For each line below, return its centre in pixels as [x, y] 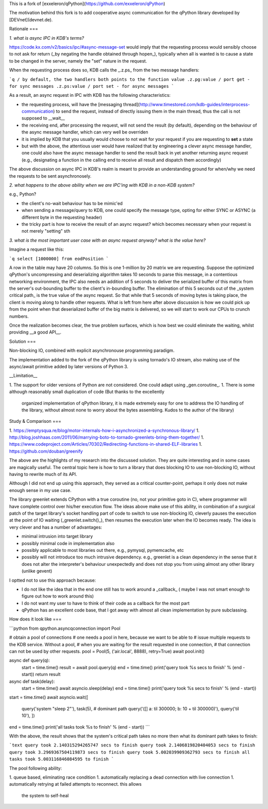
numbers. [19, 316]
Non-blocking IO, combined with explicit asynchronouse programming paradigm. [92, 350]
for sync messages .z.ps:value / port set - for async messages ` [92, 86]
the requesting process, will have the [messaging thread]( [81, 104]
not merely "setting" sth [46, 231]
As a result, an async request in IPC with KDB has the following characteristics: [90, 95]
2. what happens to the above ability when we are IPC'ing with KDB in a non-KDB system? [102, 185]
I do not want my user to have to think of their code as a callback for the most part [105, 603]
